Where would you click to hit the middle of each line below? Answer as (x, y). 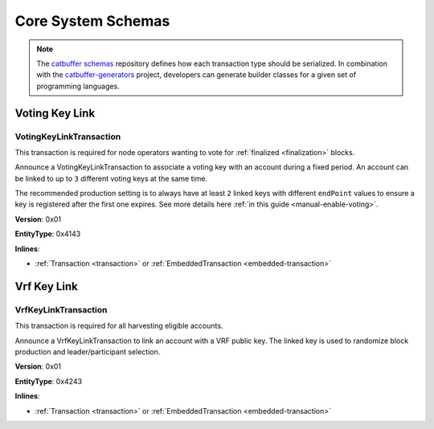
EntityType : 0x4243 (49, 381)
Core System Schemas (92, 21)
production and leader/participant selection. (88, 351)
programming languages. (78, 86)
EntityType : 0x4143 (48, 234)
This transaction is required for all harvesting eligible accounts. (119, 326)
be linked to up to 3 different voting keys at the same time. (111, 178)
